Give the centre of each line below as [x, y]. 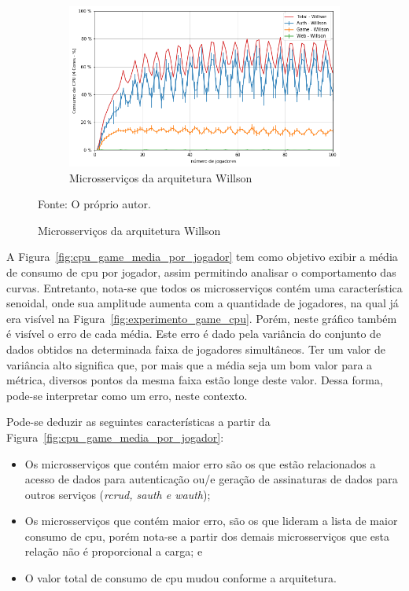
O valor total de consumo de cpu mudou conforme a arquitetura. [181, 578]
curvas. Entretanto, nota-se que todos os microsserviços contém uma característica [204, 287]
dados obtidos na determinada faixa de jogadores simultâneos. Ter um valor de [196, 349]
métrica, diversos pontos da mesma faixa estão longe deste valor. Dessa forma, [195, 380]
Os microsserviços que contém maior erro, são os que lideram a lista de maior [211, 521]
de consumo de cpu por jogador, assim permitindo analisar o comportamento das [201, 272]
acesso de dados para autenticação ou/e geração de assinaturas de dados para [211, 479]
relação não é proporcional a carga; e [114, 551]
